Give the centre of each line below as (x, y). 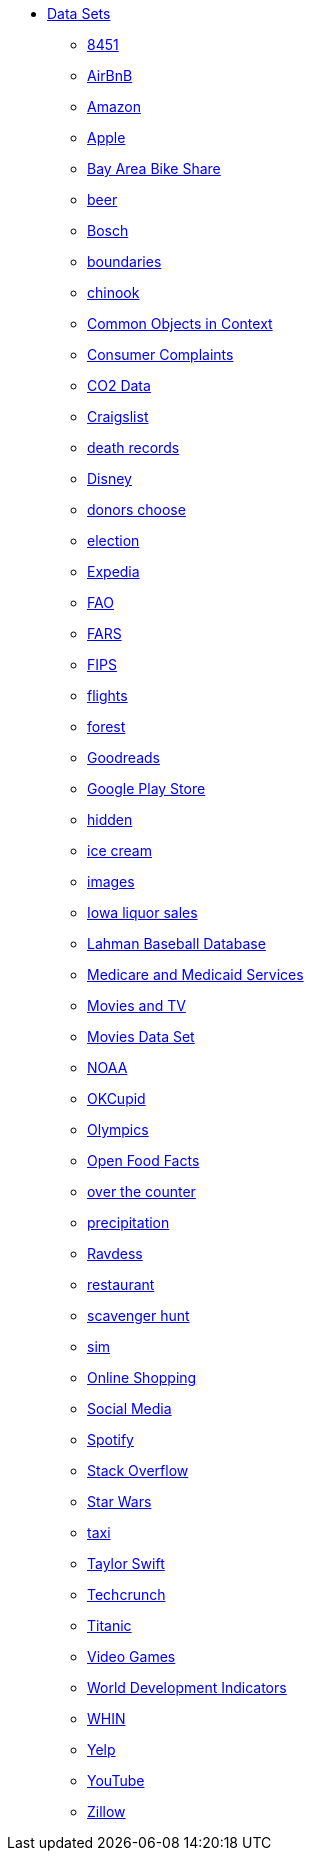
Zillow (106, 1811)
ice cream (119, 850)
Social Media (129, 1408)
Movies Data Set (141, 1036)
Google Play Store (146, 788)
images (111, 881)
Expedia (113, 571)
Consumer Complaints (160, 354)
